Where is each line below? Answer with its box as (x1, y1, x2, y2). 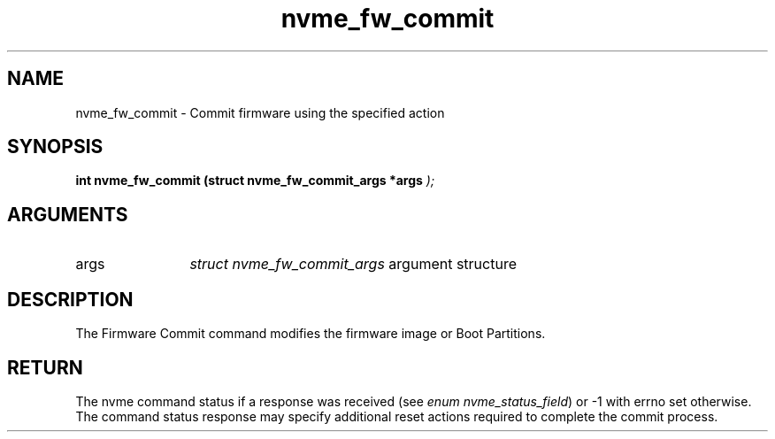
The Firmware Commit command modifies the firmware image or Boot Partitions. (75, 326, 546, 342)
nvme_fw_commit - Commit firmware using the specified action (75, 104, 445, 120)
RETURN (7, 356, 83, 379)
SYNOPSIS (7, 135, 104, 158)
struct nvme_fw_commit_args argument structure (189, 255, 517, 273)
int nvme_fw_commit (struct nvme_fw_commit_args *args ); (75, 173, 435, 189)
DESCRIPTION (7, 288, 134, 311)
